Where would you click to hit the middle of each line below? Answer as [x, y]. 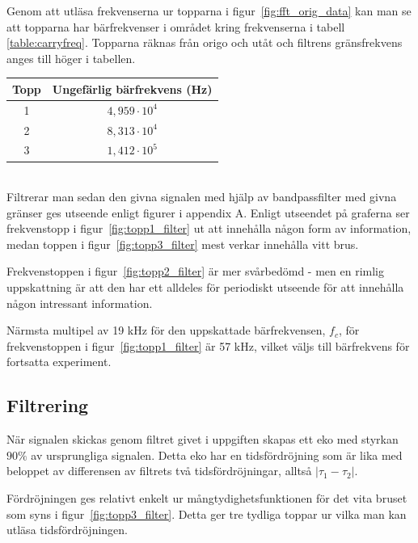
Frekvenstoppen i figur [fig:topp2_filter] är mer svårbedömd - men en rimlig [195, 271]
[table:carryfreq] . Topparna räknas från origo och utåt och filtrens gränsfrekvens [205, 42]
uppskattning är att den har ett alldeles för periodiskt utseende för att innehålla [205, 287]
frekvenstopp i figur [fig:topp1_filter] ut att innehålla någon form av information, [209, 228]
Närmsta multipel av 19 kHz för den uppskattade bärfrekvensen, [166, 330]
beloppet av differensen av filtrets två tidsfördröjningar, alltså [159, 471]
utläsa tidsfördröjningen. [68, 530]
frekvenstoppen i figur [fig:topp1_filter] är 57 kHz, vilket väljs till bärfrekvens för [208, 345]
